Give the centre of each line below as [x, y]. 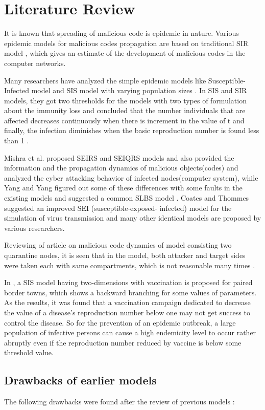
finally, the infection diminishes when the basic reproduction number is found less [132, 130]
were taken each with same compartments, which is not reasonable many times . [130, 265]
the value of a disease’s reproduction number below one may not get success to [127, 312]
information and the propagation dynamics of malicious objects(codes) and [121, 168]
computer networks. [35, 63]
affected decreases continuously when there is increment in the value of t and [124, 120]
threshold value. [29, 352]
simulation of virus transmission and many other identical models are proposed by [133, 218]
